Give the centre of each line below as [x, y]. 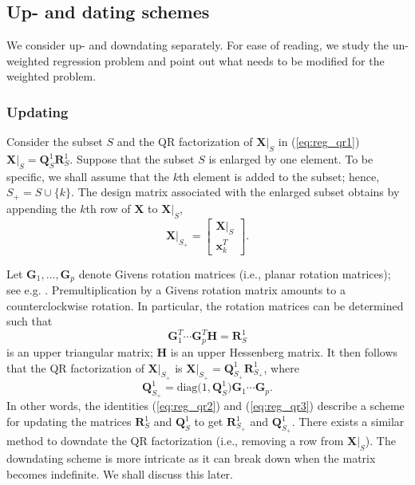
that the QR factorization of [75, 367]
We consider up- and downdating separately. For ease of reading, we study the [198, 45]
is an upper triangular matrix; [80, 351]
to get [209, 422]
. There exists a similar [348, 422]
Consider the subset [55, 142]
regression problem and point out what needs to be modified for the [219, 60]
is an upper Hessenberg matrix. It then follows [284, 351]
